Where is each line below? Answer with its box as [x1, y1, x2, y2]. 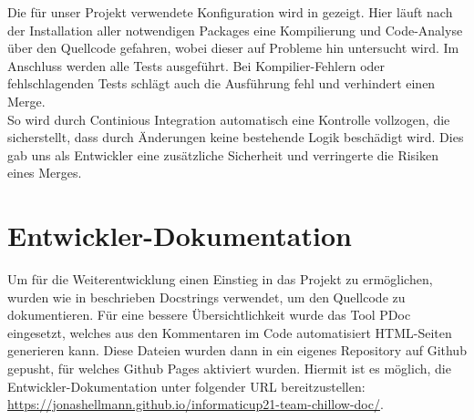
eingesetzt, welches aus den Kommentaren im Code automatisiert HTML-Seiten [7, 323, 452, 342]
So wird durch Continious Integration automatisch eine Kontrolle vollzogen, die [7, 109, 450, 128]
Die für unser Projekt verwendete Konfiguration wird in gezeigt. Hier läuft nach [7, 3, 453, 21]
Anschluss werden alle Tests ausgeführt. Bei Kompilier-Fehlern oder [7, 56, 386, 75]
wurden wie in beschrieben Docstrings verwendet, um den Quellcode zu [7, 287, 406, 306]
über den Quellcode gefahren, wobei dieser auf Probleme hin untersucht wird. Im [7, 38, 459, 57]
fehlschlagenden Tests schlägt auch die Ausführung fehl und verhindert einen [7, 74, 436, 93]
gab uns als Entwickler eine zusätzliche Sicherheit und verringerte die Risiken [7, 145, 438, 164]
